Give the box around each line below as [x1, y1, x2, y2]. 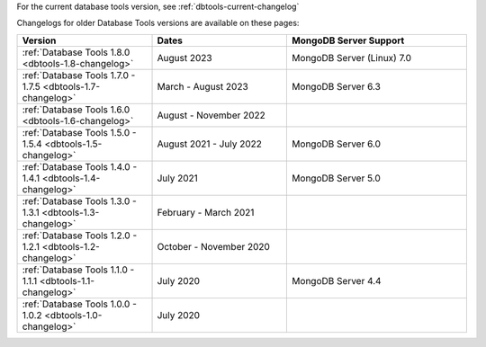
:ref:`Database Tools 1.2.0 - [22, 229, 138, 242]
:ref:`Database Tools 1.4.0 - [22, 160, 138, 173]
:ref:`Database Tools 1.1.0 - [22, 263, 135, 276]
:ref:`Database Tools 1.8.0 [22, 46, 130, 58]
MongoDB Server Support [292, 34, 405, 47]
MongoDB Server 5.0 [292, 172, 382, 184]
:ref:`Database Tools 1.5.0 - [22, 126, 137, 138]
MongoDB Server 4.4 [292, 274, 382, 287]
